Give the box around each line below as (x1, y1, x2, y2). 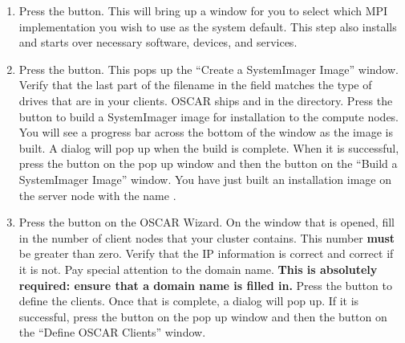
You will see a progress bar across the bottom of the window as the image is (18, 124, 393, 141)
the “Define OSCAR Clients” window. (18, 324, 206, 341)
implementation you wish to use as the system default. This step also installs (18, 18, 397, 35)
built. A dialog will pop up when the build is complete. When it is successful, (18, 139, 399, 156)
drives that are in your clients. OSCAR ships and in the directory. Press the (18, 92, 393, 108)
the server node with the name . (18, 186, 176, 203)
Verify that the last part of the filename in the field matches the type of (18, 76, 372, 93)
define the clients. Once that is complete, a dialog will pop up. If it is (18, 292, 359, 309)
